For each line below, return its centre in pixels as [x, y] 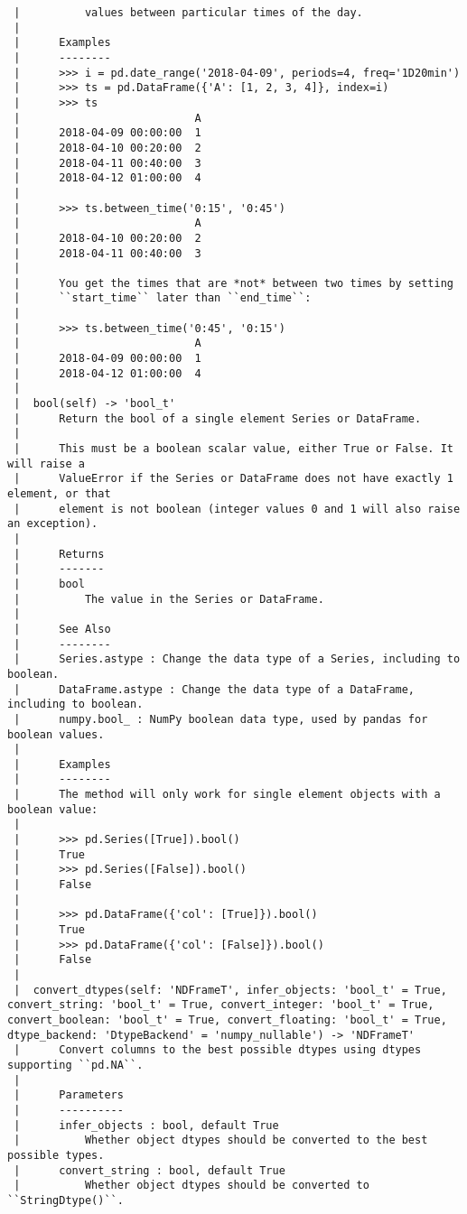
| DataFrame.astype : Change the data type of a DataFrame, [215, 689]
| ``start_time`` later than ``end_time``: [163, 298]
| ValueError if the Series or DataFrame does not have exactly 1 [233, 479]
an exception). [53, 524]
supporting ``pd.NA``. [75, 1065]
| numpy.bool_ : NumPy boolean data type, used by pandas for [221, 719]
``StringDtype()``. [65, 1200]
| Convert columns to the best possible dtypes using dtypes [218, 1050]
